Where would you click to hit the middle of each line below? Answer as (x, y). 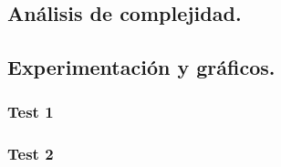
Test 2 (31, 154)
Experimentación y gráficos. (141, 67)
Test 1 (31, 112)
